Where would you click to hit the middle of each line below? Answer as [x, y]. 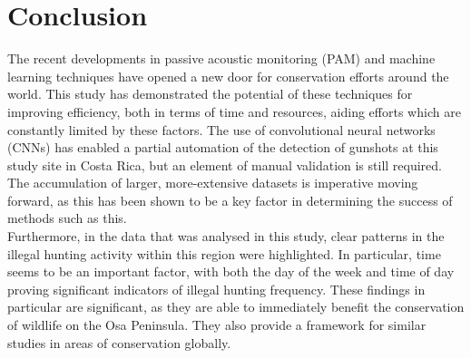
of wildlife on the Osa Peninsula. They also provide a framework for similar [217, 325]
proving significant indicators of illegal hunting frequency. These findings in [216, 289]
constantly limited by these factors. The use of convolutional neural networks [221, 129]
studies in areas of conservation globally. [119, 342]
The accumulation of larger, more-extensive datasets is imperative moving [213, 183]
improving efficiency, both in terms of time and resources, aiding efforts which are [234, 111]
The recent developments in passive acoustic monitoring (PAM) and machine [221, 58]
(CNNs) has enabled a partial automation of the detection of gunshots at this [223, 147]
